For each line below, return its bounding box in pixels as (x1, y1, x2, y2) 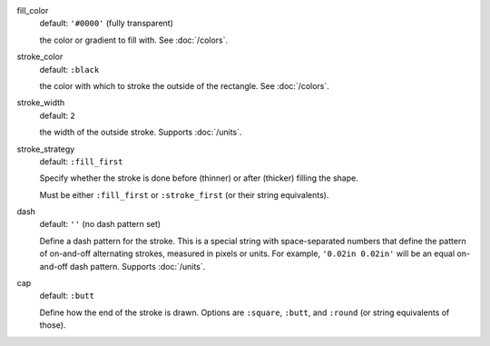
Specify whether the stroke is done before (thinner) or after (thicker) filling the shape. (39, 173, 358, 183)
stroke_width (16, 97, 65, 108)
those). (39, 320, 66, 331)
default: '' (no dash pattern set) (39, 219, 162, 230)
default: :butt (39, 291, 95, 302)
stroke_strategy (16, 143, 75, 154)
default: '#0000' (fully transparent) (39, 18, 174, 29)
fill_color (16, 5, 49, 15)
